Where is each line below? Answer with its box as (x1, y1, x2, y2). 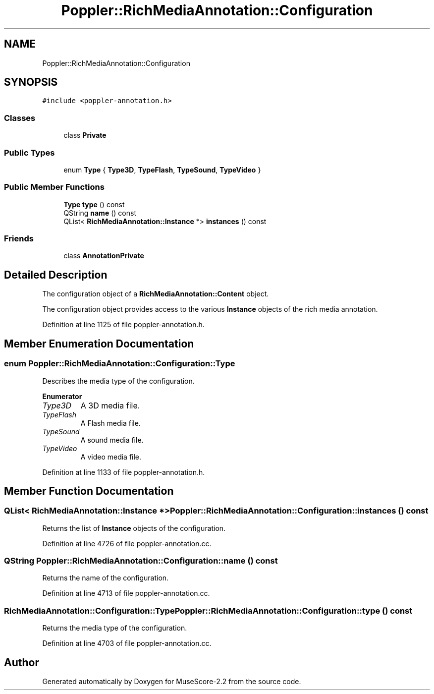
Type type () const (63, 200, 125, 209)
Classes (4, 113, 36, 123)
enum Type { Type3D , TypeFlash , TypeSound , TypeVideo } (63, 165, 261, 174)
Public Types (4, 147, 55, 158)
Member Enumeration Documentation (4, 337, 194, 350)
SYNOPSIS (4, 76, 58, 89)
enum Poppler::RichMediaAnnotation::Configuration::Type (4, 358, 235, 369)
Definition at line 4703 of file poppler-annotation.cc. (42, 639, 212, 648)
